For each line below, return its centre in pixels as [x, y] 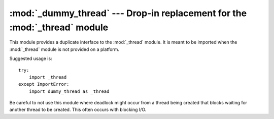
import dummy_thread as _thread [69, 91]
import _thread [48, 77]
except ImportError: [44, 84]
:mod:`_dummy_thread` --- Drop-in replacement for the [128, 13]
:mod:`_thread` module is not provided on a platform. [64, 49]
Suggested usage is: [31, 58]
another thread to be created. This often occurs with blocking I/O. [78, 110]
